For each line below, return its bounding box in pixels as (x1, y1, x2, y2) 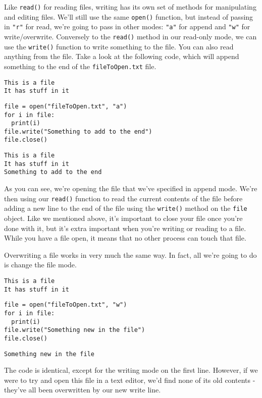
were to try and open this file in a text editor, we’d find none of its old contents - (4, 374, 255, 385)
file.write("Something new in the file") (4, 326, 145, 334)
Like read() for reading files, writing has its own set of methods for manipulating (4, 2, 256, 12)
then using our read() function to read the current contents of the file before (4, 193, 243, 203)
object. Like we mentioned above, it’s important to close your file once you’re (4, 213, 243, 223)
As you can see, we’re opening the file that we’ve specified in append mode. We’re (4, 183, 257, 194)
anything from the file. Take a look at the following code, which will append (4, 51, 239, 62)
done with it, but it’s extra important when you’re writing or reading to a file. (4, 222, 246, 233)
